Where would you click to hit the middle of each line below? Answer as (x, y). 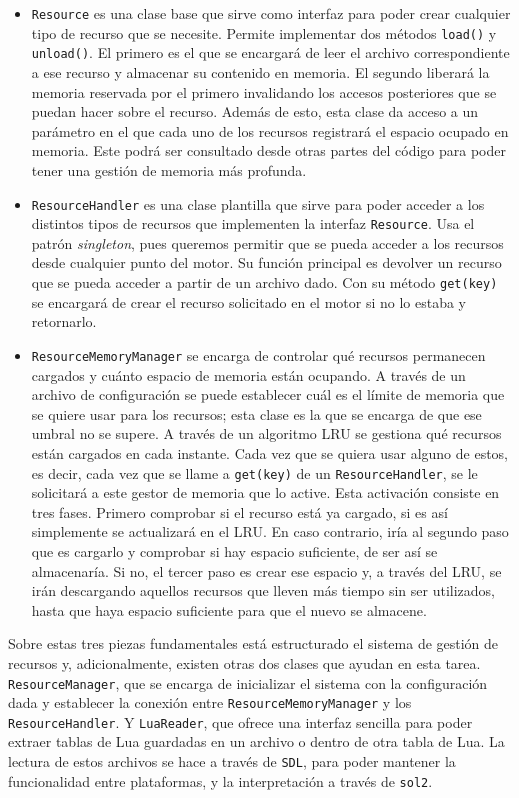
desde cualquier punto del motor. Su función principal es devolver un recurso (266, 262)
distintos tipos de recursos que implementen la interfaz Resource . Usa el (253, 223)
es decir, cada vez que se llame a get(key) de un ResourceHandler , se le (254, 472)
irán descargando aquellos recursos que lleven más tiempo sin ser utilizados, (263, 590)
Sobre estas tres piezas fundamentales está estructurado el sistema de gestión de (253, 643)
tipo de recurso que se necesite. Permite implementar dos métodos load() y (264, 32)
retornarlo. (64, 321)
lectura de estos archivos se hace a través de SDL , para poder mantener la (232, 761)
